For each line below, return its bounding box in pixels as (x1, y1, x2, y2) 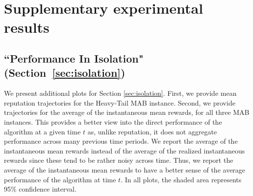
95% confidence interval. (4, 184, 76, 194)
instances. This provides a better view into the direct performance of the (4, 116, 222, 127)
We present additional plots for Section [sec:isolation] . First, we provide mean (4, 88, 237, 98)
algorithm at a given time (4, 126, 81, 136)
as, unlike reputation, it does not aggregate (87, 126, 217, 136)
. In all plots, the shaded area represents (121, 174, 242, 184)
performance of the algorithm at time (4, 174, 116, 184)
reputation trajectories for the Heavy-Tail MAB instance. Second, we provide (4, 97, 235, 108)
